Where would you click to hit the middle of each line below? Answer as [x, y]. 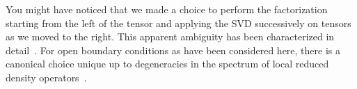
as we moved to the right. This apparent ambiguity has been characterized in [170, 37]
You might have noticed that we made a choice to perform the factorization [167, 9]
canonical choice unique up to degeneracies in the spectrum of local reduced [167, 64]
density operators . [46, 77]
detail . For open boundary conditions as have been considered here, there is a [173, 50]
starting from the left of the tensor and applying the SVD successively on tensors [178, 23]
